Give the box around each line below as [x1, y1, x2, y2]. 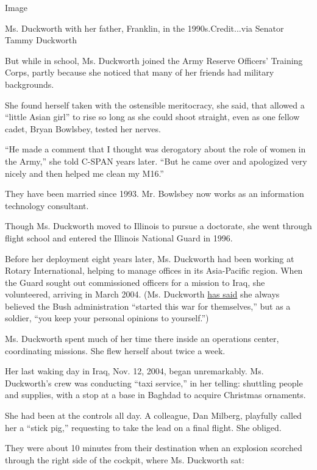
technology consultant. [5, 199, 89, 212]
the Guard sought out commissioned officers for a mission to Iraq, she [5, 276, 265, 288]
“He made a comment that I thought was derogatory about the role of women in [5, 143, 306, 155]
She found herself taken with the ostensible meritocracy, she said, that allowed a [5, 98, 305, 111]
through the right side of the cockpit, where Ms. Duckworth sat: [5, 453, 244, 466]
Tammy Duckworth [5, 34, 77, 46]
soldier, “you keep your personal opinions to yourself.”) [5, 312, 209, 324]
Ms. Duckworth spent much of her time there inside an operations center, [5, 332, 279, 345]
